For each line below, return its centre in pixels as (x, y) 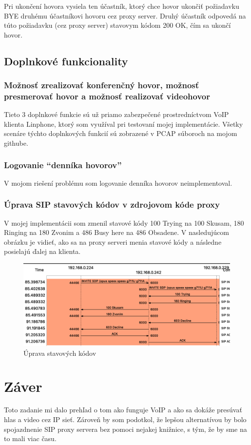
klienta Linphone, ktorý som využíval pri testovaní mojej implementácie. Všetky (124, 124)
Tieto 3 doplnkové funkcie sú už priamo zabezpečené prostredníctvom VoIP (116, 114)
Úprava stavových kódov (60, 353)
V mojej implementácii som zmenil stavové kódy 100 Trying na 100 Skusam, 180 (124, 222)
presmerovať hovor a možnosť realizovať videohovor (107, 96)
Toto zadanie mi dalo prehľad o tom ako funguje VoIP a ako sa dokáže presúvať (123, 410)
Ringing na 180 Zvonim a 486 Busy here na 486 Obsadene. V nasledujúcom (116, 232)
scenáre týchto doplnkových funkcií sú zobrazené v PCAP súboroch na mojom (121, 133)
